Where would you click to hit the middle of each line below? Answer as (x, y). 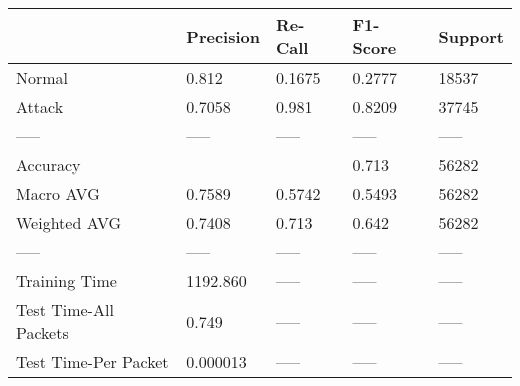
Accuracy (48, 164)
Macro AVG (58, 193)
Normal (42, 77)
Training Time (66, 280)
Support (471, 36)
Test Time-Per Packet (92, 361)
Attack (40, 106)
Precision (223, 36)
